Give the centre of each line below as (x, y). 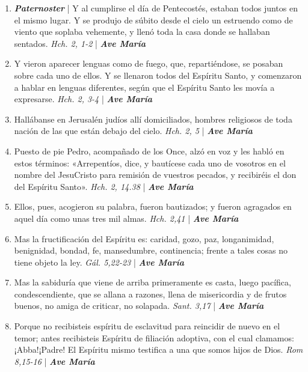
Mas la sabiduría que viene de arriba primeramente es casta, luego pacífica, (152, 282)
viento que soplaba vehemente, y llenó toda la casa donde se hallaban (142, 32)
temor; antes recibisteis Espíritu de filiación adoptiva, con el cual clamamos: (154, 337)
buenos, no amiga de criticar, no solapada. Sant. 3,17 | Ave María (139, 306)
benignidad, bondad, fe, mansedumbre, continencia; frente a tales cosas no (151, 250)
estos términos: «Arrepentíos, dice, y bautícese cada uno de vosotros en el (150, 163)
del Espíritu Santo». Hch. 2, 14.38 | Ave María (104, 186)
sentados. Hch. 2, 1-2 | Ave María (80, 43)
